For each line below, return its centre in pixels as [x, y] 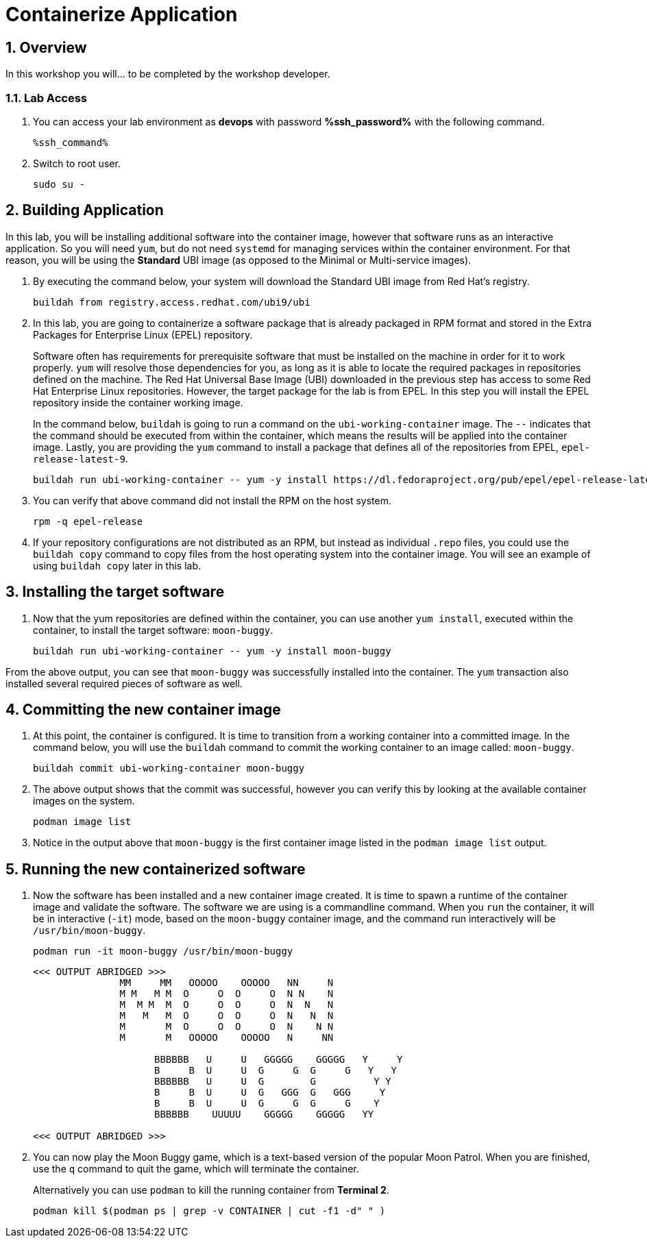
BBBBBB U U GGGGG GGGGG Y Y [279, 1060]
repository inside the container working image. [138, 402]
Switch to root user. [77, 163]
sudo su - [59, 184]
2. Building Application [85, 210]
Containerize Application [122, 14]
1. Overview [46, 47]
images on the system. [84, 801]
